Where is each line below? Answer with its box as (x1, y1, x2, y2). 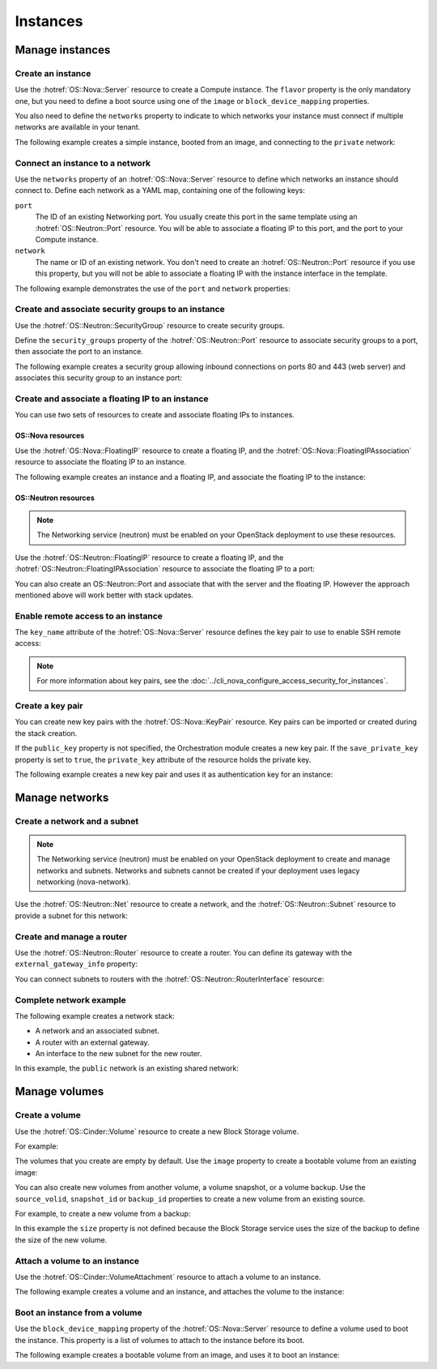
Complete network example (15, 994, 127, 1005)
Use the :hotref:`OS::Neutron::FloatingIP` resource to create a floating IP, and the (15, 552, 284, 563)
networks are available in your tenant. (15, 122, 141, 132)
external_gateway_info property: (15, 959, 138, 969)
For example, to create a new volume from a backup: (15, 1209, 191, 1218)
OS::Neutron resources (15, 493, 95, 503)
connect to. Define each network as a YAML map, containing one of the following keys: (15, 186, 305, 195)
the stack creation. (15, 728, 78, 738)
